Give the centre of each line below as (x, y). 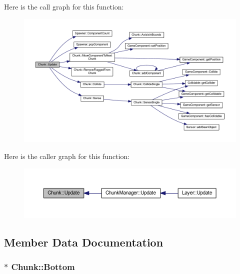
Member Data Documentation (84, 242)
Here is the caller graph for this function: (67, 156)
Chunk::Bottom (43, 266)
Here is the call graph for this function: (64, 6)
